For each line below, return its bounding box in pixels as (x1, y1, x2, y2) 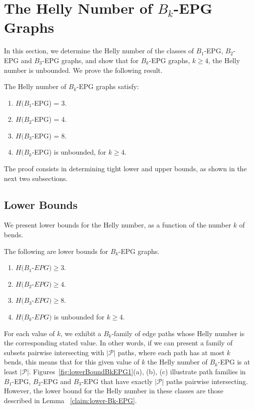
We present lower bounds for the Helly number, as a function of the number (4, 220, 232, 230)
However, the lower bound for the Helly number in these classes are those (4, 386, 224, 396)
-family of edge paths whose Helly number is (111, 328, 245, 338)
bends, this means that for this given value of (4, 357, 140, 367)
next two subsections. (4, 173, 68, 183)
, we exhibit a (61, 328, 102, 338)
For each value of (4, 328, 55, 338)
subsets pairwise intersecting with (4, 347, 105, 357)
